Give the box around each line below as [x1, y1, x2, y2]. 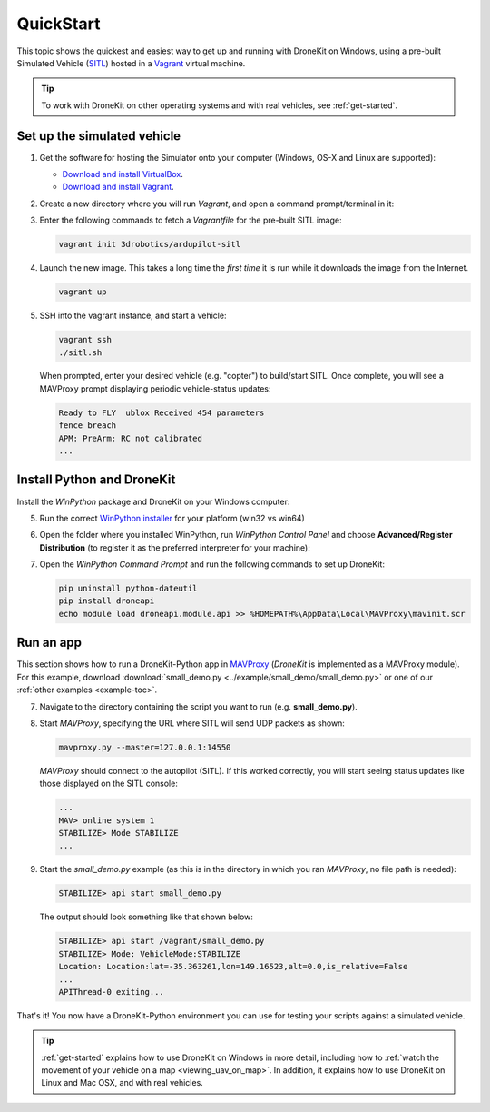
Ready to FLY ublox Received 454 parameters [58, 407, 265, 418]
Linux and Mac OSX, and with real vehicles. [41, 1077, 203, 1088]
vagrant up [58, 287, 107, 297]
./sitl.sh [58, 347, 103, 358]
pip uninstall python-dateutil [58, 583, 199, 594]
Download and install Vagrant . [62, 182, 174, 193]
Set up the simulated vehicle [16, 128, 181, 144]
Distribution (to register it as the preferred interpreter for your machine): [39, 541, 310, 553]
